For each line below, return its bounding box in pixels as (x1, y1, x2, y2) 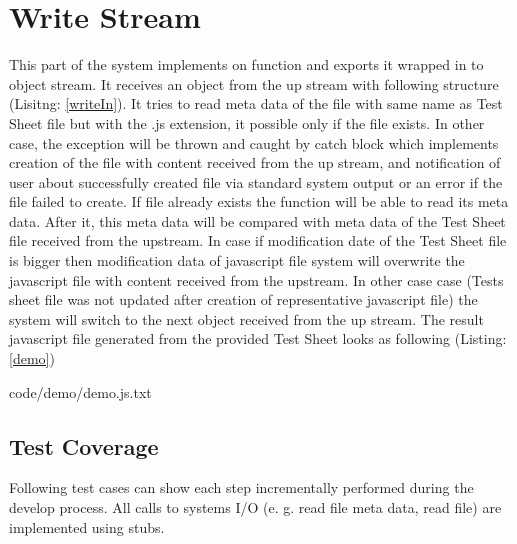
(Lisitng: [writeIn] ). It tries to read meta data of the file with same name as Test (9, 93, 503, 114)
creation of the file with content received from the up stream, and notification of (9, 152, 501, 173)
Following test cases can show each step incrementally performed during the (9, 477, 474, 498)
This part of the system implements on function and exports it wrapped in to (9, 54, 484, 75)
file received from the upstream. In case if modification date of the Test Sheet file (9, 230, 507, 251)
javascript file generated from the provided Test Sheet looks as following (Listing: (9, 328, 507, 349)
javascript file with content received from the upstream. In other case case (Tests (9, 269, 504, 290)
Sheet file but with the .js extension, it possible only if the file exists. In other (9, 112, 485, 133)
